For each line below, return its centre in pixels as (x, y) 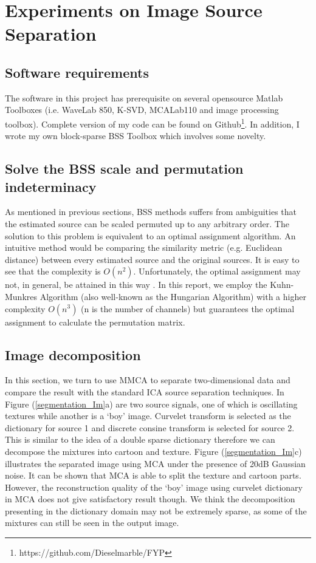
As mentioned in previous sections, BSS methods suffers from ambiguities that (151, 212)
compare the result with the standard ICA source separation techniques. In (145, 391)
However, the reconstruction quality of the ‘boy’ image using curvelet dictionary (154, 487)
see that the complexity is (53, 271)
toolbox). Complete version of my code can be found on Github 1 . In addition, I (152, 123)
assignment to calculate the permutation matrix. (95, 322)
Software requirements (77, 72)
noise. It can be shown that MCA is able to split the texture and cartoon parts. (153, 475)
